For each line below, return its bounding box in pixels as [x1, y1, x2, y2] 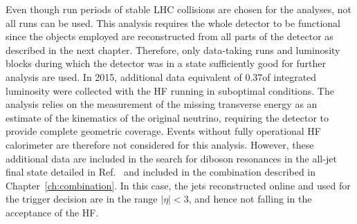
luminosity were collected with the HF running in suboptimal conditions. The [6, 83, 334, 97]
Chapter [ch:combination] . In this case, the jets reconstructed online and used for [6, 178, 351, 192]
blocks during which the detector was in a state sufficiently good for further [6, 56, 326, 71]
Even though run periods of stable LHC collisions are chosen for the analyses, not [6, 2, 352, 16]
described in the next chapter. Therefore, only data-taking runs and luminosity [6, 42, 340, 57]
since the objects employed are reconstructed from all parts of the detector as [6, 29, 333, 44]
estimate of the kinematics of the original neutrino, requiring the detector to [6, 110, 329, 124]
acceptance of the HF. [6, 205, 99, 219]
